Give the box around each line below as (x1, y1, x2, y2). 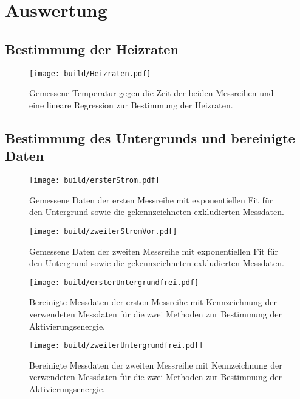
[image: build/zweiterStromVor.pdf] (29, 227, 177, 236)
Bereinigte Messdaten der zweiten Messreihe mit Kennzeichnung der (29, 358, 282, 371)
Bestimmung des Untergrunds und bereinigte (5, 128, 295, 147)
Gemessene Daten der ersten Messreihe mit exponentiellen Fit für (29, 193, 273, 206)
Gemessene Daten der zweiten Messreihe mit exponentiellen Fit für (29, 244, 278, 257)
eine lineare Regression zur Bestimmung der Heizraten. (29, 98, 233, 111)
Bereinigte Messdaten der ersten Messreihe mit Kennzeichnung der (29, 295, 277, 308)
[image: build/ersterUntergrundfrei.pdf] (29, 278, 199, 287)
